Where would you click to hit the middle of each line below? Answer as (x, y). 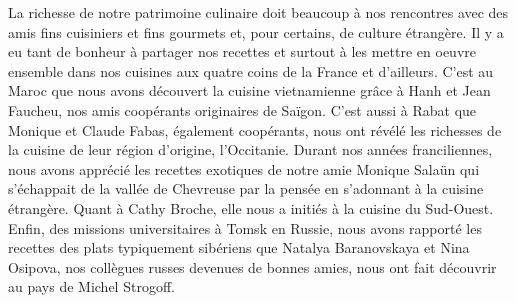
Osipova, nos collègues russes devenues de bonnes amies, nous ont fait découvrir (252, 266)
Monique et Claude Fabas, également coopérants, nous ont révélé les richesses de (255, 129)
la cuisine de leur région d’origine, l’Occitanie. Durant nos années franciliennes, (250, 149)
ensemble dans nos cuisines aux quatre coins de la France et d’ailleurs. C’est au (251, 70)
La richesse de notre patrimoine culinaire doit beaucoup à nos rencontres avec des (258, 12)
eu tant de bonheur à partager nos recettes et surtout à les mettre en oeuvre (242, 51)
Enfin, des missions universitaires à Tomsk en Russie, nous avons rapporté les (245, 227)
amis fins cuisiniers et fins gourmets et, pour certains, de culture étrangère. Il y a (256, 31)
